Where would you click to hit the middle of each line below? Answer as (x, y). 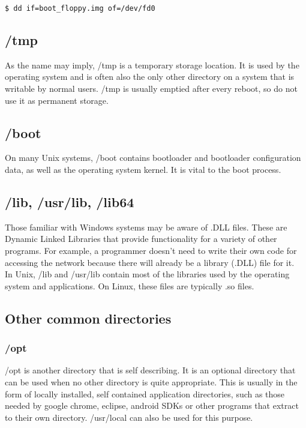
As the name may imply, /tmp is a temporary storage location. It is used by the (152, 65)
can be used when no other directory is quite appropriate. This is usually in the (151, 381)
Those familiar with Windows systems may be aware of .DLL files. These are (146, 227)
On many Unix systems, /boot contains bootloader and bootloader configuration (153, 158)
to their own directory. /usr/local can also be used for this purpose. (129, 417)
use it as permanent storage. (57, 100)
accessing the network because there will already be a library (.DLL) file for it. (150, 262)
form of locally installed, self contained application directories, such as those (145, 393)
